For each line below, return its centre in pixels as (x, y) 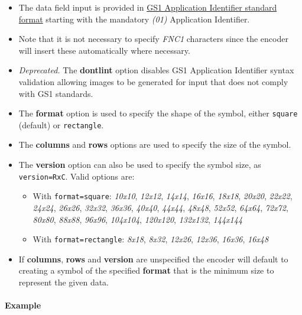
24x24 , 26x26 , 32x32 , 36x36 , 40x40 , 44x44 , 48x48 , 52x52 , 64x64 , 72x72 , (160, 207)
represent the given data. (64, 282)
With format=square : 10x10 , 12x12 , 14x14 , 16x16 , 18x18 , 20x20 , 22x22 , (163, 196)
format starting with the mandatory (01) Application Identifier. (134, 19)
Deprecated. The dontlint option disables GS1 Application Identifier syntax (156, 70)
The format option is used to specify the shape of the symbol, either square (158, 113)
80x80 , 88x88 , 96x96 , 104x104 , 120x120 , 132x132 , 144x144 (138, 219)
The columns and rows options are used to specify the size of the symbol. (155, 144)
